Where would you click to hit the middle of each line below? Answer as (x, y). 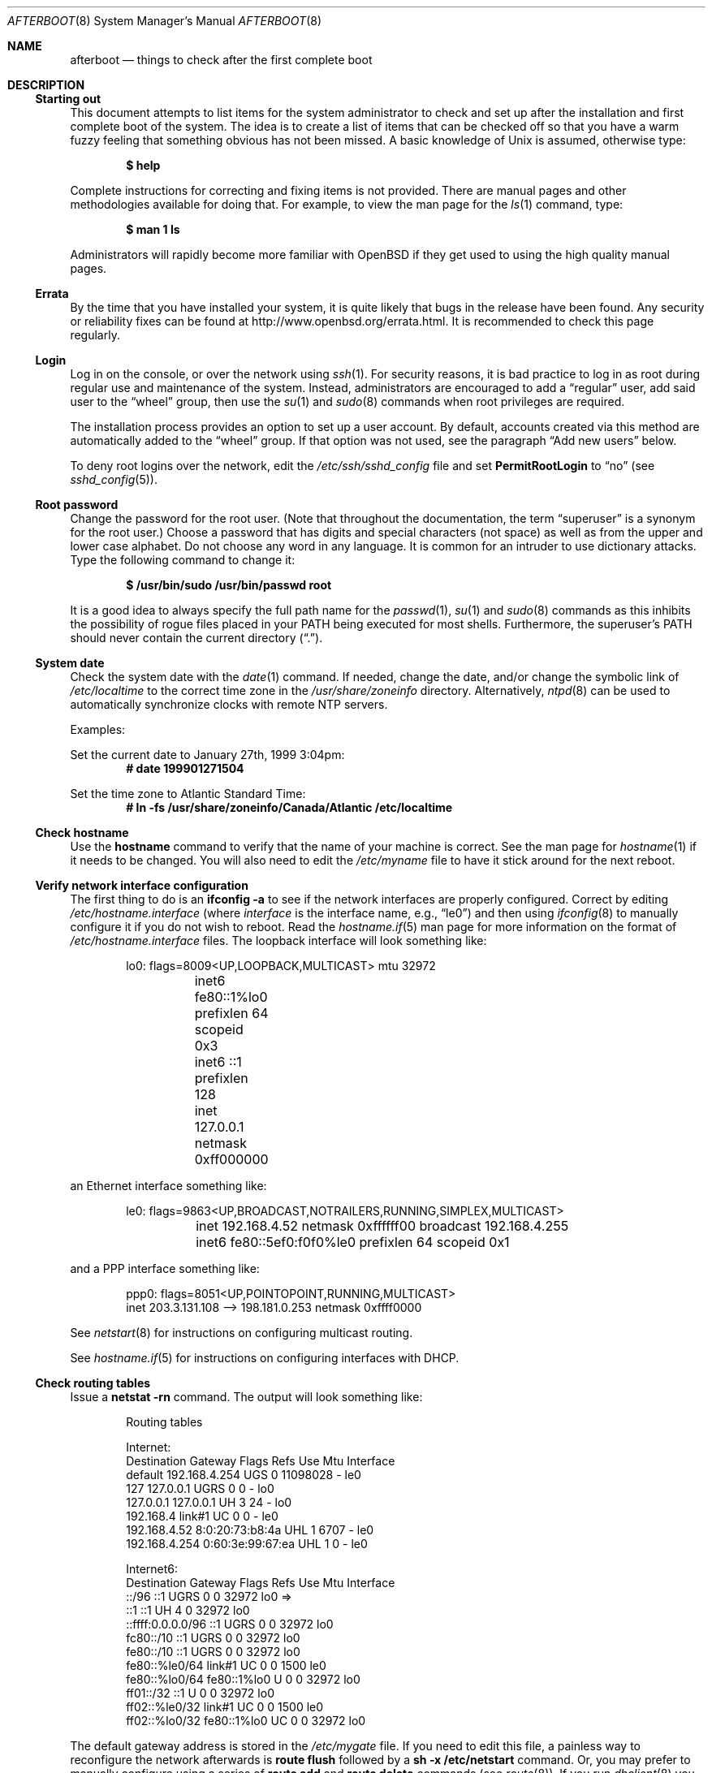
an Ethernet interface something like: (168, 1186)
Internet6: (152, 1569)
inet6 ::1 (218, 1062)
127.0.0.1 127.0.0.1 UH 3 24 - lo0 (209, 1502)
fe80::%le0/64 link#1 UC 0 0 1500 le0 (226, 1665)
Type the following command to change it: (183, 560)
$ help (143, 165)
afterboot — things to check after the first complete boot (221, 60)
